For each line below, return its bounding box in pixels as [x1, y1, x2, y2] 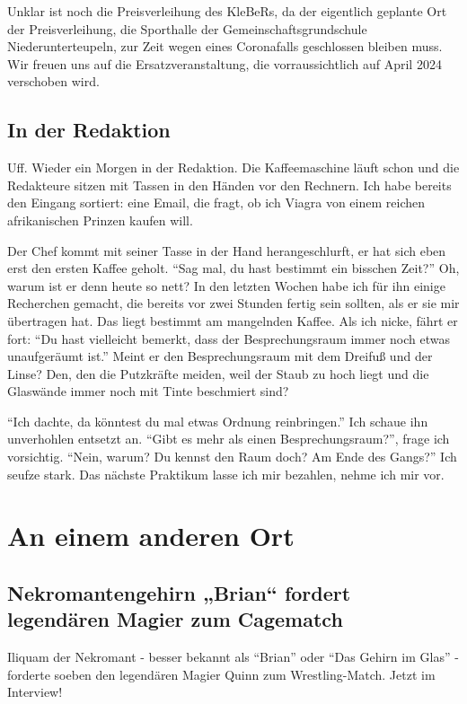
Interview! [7, 682, 63, 701]
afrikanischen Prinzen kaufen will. [7, 210, 193, 229]
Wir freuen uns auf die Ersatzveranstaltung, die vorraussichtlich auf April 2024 [7, 54, 442, 73]
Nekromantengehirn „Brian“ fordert [7, 579, 351, 607]
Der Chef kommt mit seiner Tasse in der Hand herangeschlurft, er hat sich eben [7, 241, 446, 260]
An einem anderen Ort [7, 517, 295, 554]
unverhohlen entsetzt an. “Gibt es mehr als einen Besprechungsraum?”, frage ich [7, 429, 450, 448]
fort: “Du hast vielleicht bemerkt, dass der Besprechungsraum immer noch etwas [7, 329, 450, 348]
